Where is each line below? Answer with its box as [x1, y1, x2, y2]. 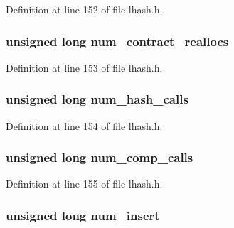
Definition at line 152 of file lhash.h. [6, 2, 163, 16]
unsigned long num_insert [6, 206, 160, 224]
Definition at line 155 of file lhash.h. [6, 176, 163, 191]
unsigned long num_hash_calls [6, 90, 188, 108]
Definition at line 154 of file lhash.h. [6, 118, 163, 133]
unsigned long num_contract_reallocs [6, 32, 229, 50]
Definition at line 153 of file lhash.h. [6, 60, 163, 75]
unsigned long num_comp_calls [6, 148, 193, 166]
